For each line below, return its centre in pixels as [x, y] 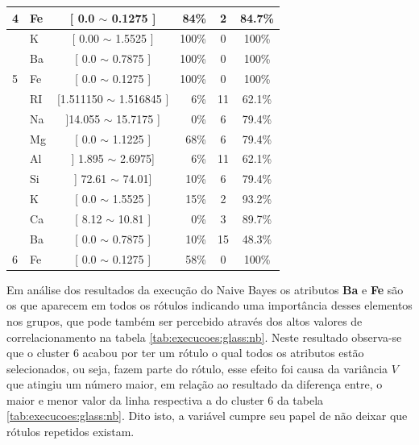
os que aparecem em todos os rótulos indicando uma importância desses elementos [209, 305]
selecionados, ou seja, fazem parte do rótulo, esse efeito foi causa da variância [197, 368]
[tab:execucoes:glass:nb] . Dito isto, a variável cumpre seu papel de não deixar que [207, 416]
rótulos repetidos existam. [71, 432]
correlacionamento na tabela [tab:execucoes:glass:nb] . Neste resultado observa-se [204, 337]
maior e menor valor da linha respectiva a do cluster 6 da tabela [165, 399]
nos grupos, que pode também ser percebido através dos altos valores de [185, 320]
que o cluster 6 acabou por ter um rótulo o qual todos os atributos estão [185, 353]
